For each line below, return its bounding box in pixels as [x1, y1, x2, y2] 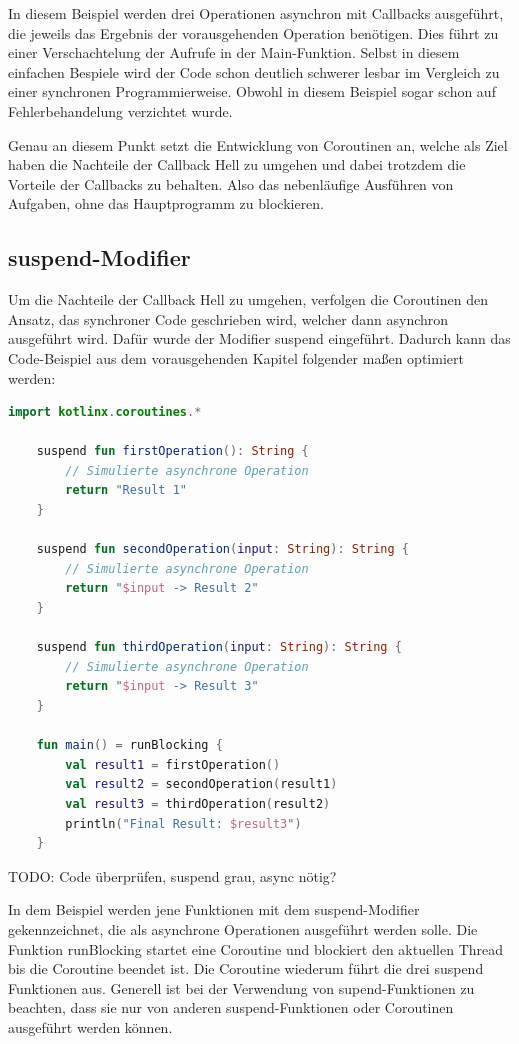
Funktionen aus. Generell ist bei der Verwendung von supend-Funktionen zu [8, 977, 475, 998]
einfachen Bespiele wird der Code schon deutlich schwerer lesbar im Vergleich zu [8, 61, 500, 82]
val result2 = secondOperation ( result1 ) [65, 777, 338, 792]
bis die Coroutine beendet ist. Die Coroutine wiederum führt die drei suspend [8, 958, 484, 979]
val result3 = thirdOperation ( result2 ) [65, 796, 331, 811]
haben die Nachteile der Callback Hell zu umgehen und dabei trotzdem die [8, 154, 466, 175]
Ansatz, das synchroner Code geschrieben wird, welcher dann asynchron [8, 308, 449, 329]
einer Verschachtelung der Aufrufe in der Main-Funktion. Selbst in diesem [8, 42, 460, 63]
